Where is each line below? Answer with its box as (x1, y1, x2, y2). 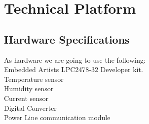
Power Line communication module (4, 112, 111, 123)
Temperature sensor (4, 74, 64, 84)
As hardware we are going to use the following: (4, 54, 146, 65)
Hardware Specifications (4, 31, 130, 47)
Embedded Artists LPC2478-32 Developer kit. (4, 64, 143, 74)
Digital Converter (4, 102, 57, 113)
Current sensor (4, 93, 49, 103)
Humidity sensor (4, 83, 54, 94)
